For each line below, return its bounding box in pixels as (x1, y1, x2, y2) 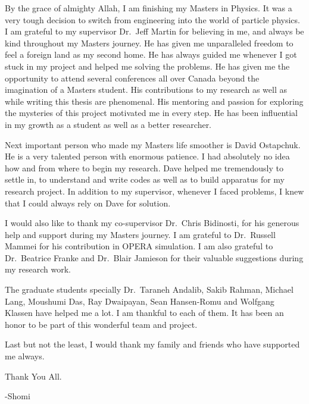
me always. (5, 350, 45, 362)
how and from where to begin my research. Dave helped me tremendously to (5, 161, 283, 174)
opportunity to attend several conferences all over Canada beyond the (5, 71, 260, 84)
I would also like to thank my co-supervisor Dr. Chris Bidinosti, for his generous (5, 217, 299, 229)
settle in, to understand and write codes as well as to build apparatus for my (5, 173, 285, 186)
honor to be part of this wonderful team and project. (5, 318, 198, 330)
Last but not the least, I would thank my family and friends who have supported (5, 338, 300, 350)
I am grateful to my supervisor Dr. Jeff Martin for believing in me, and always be (5, 25, 304, 37)
